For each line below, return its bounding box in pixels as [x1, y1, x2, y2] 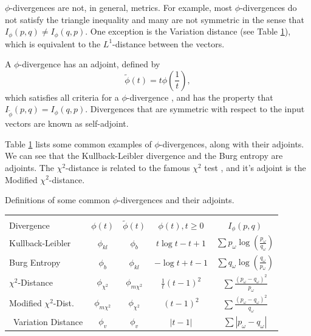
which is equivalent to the [5, 37, 101, 50]
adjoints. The [5, 161, 54, 173]
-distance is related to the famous [66, 161, 190, 173]
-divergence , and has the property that [126, 90, 273, 103]
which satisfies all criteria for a [5, 90, 119, 103]
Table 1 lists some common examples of [5, 137, 152, 150]
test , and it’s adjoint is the [204, 161, 306, 173]
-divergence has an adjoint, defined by [19, 58, 160, 70]
